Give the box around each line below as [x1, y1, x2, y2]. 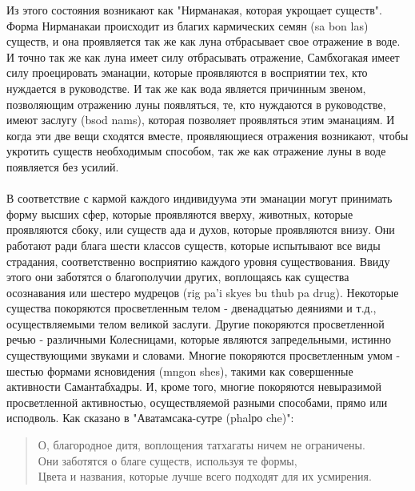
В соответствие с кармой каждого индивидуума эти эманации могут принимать [6, 190, 393, 207]
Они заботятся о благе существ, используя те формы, [38, 452, 297, 469]
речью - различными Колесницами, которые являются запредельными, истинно [6, 331, 391, 348]
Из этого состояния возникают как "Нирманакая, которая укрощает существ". [6, 2, 382, 18]
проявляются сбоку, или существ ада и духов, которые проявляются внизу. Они [6, 221, 395, 238]
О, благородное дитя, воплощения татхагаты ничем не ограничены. [38, 437, 365, 453]
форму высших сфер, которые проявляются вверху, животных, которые [6, 205, 353, 222]
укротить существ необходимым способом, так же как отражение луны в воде [6, 143, 386, 159]
